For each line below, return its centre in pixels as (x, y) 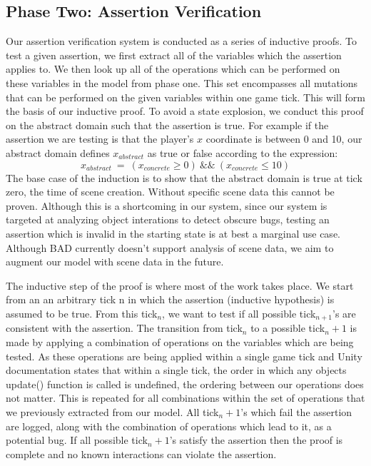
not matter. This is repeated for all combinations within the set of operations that (185, 398)
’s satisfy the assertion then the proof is (256, 440)
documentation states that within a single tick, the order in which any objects (176, 370)
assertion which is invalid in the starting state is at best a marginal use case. (173, 233)
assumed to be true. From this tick (82, 313)
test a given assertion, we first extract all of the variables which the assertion (174, 55)
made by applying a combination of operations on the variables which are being (180, 341)
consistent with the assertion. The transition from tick (124, 328)
